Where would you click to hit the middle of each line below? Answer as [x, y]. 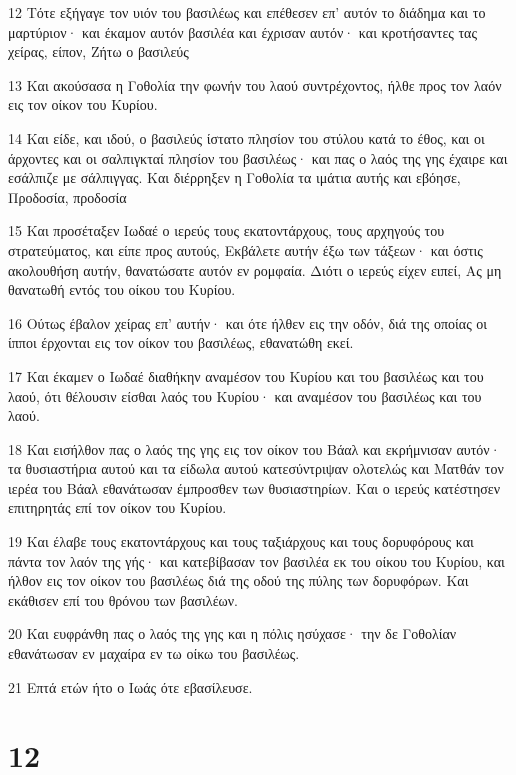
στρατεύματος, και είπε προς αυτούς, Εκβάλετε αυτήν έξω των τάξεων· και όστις [245, 249]
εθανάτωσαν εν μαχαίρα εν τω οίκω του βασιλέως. [154, 653]
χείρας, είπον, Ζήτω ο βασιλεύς [98, 51]
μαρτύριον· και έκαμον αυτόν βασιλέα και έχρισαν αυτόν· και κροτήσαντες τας [242, 31]
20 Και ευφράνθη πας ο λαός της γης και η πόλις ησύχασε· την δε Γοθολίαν [232, 633]
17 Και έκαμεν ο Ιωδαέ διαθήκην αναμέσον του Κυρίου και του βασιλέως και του [246, 375]
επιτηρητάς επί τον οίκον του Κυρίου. [117, 507]
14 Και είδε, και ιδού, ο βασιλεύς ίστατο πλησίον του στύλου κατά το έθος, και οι [246, 137]
